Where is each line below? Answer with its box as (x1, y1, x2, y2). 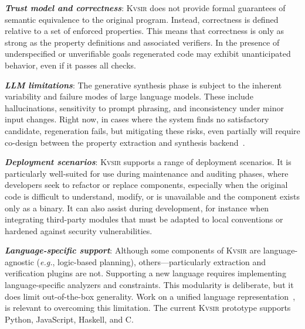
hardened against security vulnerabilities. (5, 224, 152, 237)
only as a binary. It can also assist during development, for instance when (5, 201, 269, 214)
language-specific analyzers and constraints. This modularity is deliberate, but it (5, 279, 294, 291)
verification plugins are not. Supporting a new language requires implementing (5, 267, 286, 279)
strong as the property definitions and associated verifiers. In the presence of (5, 36, 280, 48)
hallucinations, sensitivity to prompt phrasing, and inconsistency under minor (5, 101, 284, 114)
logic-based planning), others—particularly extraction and (57, 255, 266, 268)
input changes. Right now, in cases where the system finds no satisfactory (5, 113, 269, 125)
